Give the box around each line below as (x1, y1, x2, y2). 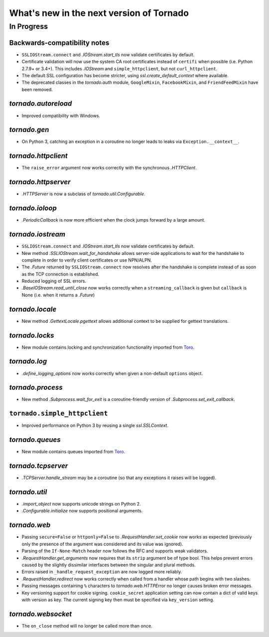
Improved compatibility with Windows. (21, 113, 101, 119)
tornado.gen (9, 126, 49, 134)
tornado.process (9, 383, 63, 392)
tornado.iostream (9, 230, 66, 239)
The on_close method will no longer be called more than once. (21, 623, 152, 629)
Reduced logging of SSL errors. (21, 278, 87, 284)
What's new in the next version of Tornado (9, 7, 189, 18)
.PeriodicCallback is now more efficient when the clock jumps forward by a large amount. (21, 217, 205, 223)
